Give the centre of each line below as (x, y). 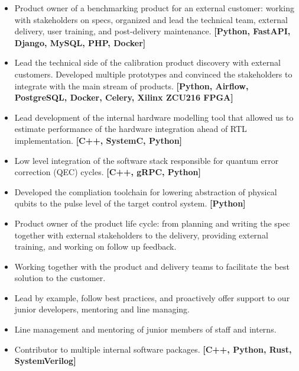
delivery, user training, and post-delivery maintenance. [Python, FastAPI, (152, 31)
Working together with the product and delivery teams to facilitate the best (152, 266)
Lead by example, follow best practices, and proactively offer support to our (152, 297)
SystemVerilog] (45, 361)
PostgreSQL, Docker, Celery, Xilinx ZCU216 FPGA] (124, 97)
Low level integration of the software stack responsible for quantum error (147, 160)
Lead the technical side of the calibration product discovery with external (147, 62)
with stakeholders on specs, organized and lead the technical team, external (151, 19)
